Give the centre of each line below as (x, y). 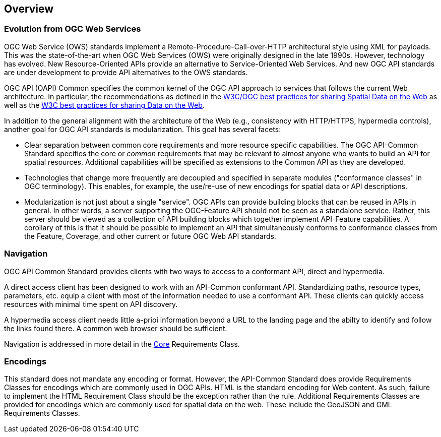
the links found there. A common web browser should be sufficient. (116, 328)
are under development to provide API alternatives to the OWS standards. (126, 72)
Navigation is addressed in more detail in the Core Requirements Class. (122, 344)
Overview (29, 9)
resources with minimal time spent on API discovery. (91, 304)
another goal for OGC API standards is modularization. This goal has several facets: (143, 129)
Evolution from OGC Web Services (73, 29)
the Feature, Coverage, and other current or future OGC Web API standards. (150, 236)
